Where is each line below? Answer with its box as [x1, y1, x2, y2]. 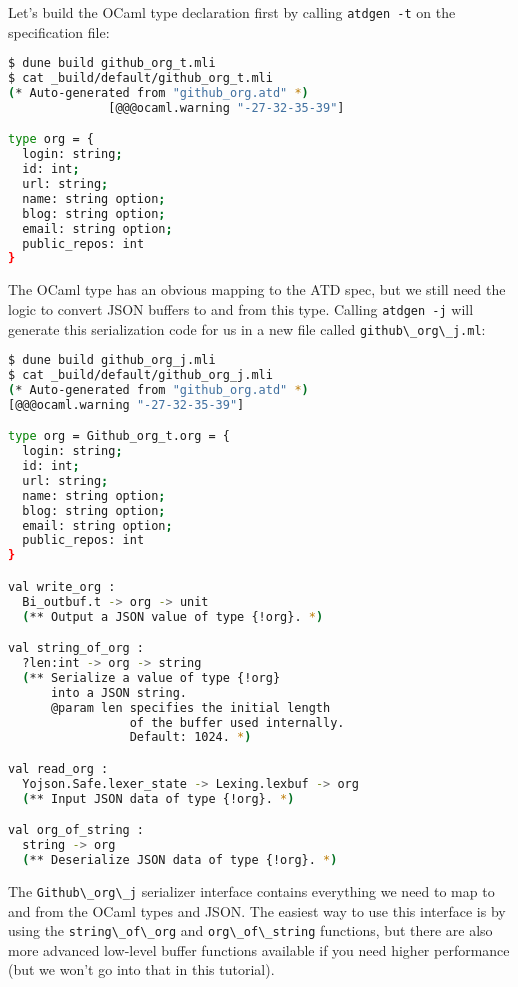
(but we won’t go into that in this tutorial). [8, 959, 275, 980]
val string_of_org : [8, 641, 145, 656]
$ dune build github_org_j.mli [8, 353, 216, 368]
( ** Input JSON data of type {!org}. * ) [22, 791, 295, 806]
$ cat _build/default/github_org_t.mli [8, 71, 273, 86]
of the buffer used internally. [129, 715, 345, 730]
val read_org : [8, 761, 109, 776]
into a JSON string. [50, 685, 187, 700]
